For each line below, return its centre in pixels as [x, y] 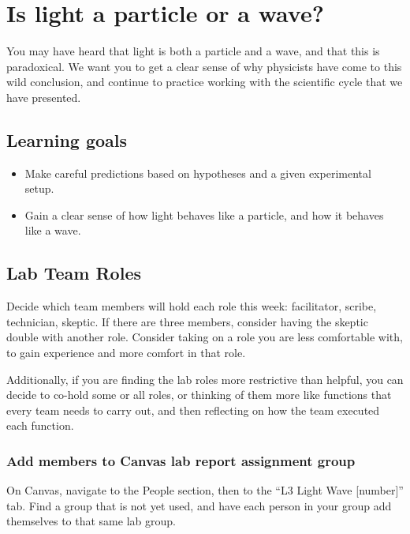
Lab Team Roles [74, 273]
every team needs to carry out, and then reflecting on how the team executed [193, 410]
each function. [40, 425]
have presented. [44, 97]
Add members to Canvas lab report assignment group [181, 460]
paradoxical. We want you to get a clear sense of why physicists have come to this [204, 66]
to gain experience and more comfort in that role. [126, 353]
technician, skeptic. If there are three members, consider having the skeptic [187, 321]
